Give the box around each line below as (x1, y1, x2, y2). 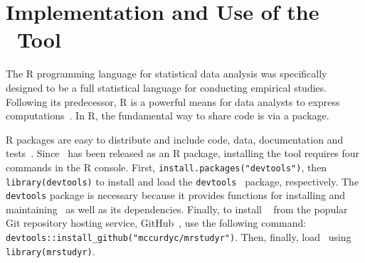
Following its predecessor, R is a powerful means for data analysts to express (6, 94, 340, 109)
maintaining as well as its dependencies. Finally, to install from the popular (6, 201, 348, 216)
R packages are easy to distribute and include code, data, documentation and (6, 131, 344, 146)
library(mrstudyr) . (6, 243, 95, 258)
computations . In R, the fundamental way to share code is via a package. (6, 108, 329, 123)
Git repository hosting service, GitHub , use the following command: (6, 215, 307, 230)
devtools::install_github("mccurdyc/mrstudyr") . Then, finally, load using (6, 230, 351, 245)
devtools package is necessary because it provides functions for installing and (6, 188, 346, 203)
